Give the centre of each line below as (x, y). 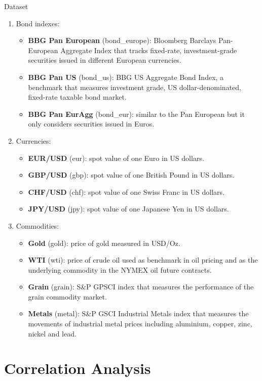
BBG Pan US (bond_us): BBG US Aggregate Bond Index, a (126, 77)
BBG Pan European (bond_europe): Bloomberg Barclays (122, 40)
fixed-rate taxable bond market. (77, 97)
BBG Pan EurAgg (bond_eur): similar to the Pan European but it (136, 114)
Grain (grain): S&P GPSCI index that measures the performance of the (141, 287)
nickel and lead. (52, 333)
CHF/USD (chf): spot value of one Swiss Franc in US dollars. (126, 192)
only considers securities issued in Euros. (91, 124)
